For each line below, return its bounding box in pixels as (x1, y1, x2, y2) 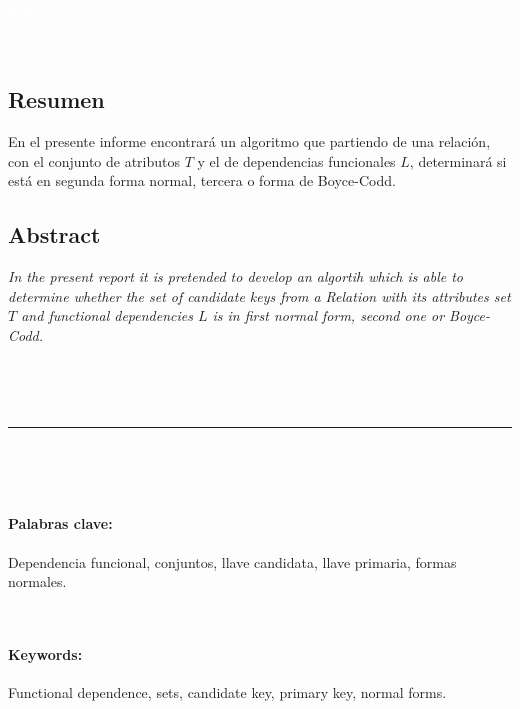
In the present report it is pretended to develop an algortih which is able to (8, 265, 463, 286)
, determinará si (409, 150, 507, 171)
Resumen (8, 84, 105, 115)
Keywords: (8, 643, 83, 664)
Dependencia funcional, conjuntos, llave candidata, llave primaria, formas (8, 551, 457, 572)
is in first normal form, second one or (212, 305, 445, 326)
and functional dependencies (21, 305, 193, 326)
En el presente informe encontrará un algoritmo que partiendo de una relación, (8, 130, 491, 151)
